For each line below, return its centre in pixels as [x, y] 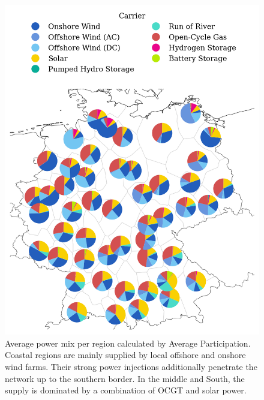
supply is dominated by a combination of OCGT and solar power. [126, 390]
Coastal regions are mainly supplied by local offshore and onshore [125, 355]
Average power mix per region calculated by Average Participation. [128, 343]
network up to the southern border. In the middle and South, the [125, 378]
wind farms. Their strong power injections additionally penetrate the [131, 367]
